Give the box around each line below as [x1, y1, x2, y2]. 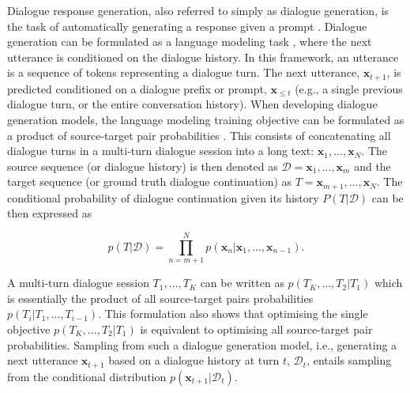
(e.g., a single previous [295, 80, 403, 96]
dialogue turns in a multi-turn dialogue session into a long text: [7, 142, 314, 159]
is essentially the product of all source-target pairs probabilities [7, 289, 314, 306]
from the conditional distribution [7, 368, 167, 384]
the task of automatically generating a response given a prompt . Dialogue [7, 17, 367, 34]
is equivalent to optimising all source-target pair [140, 320, 373, 337]
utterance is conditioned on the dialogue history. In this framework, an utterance [7, 48, 399, 65]
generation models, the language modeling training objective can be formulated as [7, 111, 404, 128]
